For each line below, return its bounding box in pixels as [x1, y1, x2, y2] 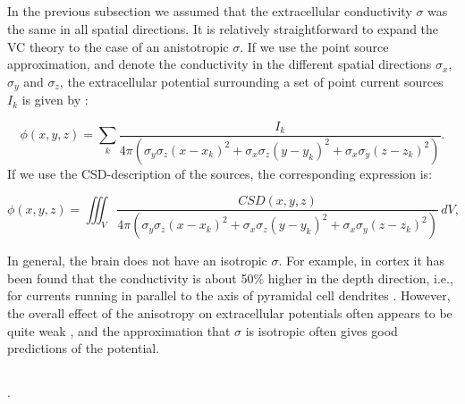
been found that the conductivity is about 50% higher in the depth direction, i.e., [7, 268, 453, 287]
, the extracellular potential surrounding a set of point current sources [59, 72, 444, 90]
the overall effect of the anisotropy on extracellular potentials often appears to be [7, 304, 452, 322]
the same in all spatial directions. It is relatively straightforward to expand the [7, 19, 439, 38]
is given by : [21, 90, 89, 109]
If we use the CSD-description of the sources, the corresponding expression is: [7, 164, 433, 182]
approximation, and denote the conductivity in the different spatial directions [7, 55, 432, 73]
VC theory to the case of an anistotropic [7, 37, 229, 55]
